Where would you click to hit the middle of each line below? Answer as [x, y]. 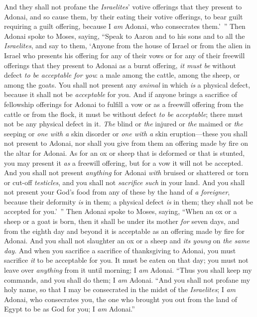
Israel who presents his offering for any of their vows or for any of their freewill [125, 55]
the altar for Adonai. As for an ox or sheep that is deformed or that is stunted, [125, 153]
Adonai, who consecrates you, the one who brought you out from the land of [121, 299]
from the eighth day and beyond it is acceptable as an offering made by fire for [124, 231]
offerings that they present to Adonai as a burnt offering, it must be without [120, 65]
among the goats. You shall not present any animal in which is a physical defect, [127, 84]
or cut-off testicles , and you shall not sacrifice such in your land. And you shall [125, 182]
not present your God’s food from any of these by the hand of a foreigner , [117, 192]
